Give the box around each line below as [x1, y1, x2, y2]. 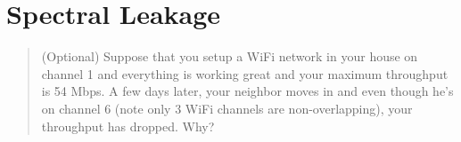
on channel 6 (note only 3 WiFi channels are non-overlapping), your [41, 99, 413, 117]
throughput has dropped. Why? [41, 116, 215, 135]
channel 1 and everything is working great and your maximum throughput [41, 64, 449, 83]
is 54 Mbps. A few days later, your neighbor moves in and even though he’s [41, 82, 454, 100]
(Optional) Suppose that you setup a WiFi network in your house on [41, 47, 418, 66]
